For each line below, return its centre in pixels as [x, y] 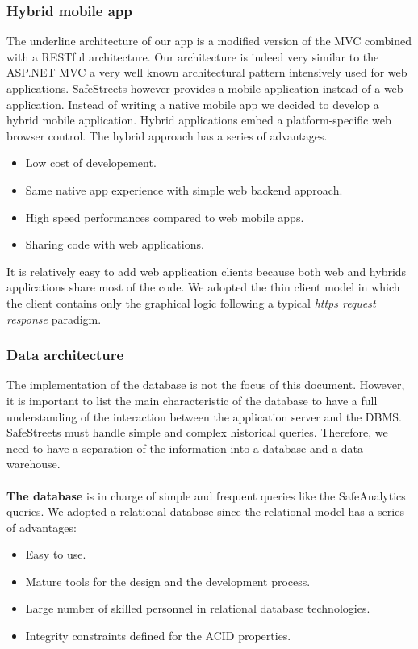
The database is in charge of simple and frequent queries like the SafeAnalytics [206, 495]
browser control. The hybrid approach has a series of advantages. [167, 135]
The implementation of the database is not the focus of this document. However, [206, 385]
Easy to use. [56, 554]
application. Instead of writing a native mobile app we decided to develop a [193, 104]
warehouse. [33, 464]
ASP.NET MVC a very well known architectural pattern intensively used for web [207, 72]
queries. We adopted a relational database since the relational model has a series [205, 511]
